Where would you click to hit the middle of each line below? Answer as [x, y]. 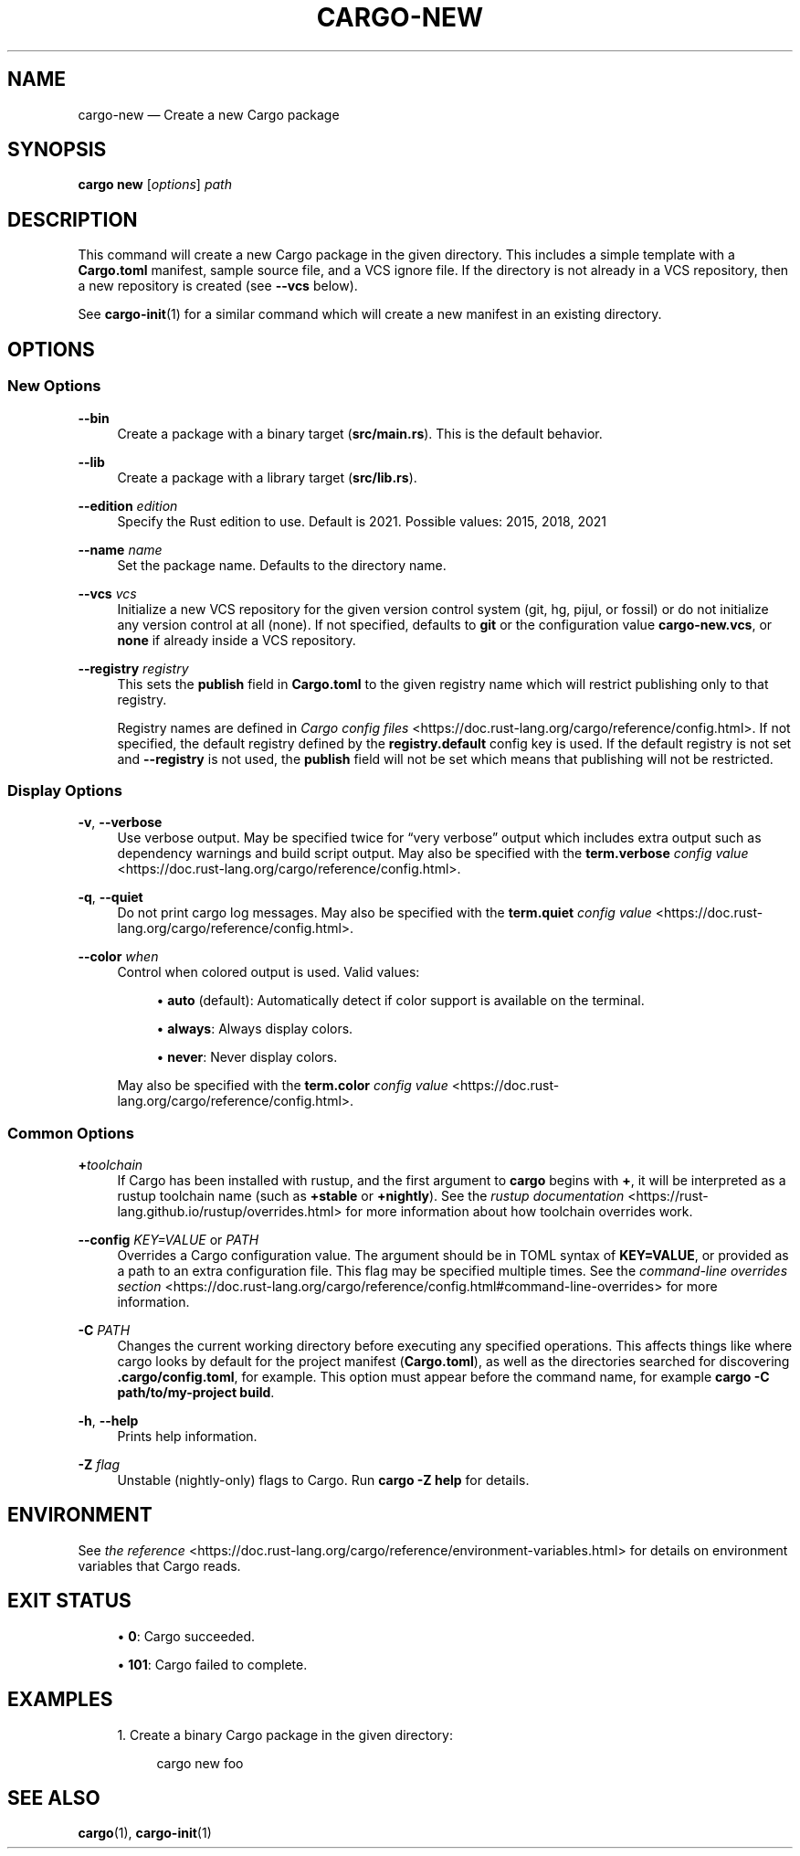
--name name [120, 549]
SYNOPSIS [57, 150]
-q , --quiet [111, 897]
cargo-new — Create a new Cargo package [209, 114]
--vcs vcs [107, 593]
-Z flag [99, 1464]
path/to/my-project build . [196, 1392]
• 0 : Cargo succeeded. [186, 1636]
